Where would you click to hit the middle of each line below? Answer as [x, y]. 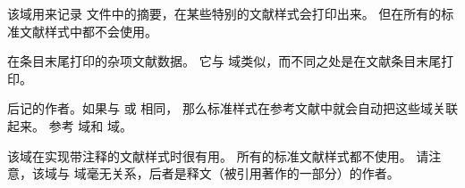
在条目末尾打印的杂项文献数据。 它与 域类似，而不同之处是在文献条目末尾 [224, 61]
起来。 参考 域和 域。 [70, 125]
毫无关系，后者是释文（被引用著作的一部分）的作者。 [243, 173]
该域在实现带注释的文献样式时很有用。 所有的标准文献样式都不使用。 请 [218, 155]
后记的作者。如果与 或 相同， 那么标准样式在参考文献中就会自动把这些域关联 [232, 108]
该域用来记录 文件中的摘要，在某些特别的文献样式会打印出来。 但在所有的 [224, 13]
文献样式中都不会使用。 [88, 31]
